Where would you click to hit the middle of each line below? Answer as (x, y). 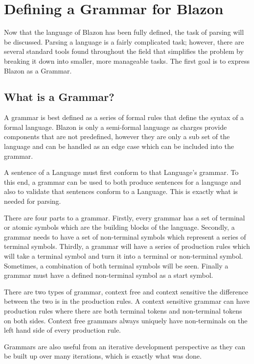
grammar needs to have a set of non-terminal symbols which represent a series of (125, 236)
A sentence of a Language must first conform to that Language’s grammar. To (121, 172)
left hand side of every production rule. (63, 330)
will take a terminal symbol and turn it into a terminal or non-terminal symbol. (124, 256)
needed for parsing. (33, 201)
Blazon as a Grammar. (38, 70)
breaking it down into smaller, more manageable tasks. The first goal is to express (127, 61)
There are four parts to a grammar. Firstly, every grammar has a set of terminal (125, 217)
